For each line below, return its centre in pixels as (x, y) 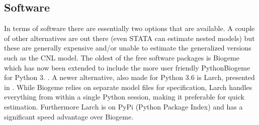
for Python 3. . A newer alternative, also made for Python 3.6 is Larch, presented (129, 77)
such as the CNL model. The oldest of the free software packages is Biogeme (122, 57)
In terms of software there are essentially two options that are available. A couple (129, 28)
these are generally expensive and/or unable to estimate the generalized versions (128, 48)
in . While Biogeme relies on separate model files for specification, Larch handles (128, 87)
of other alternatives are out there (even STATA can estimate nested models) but (129, 38)
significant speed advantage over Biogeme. (69, 116)
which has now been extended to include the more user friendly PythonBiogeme (127, 67)
